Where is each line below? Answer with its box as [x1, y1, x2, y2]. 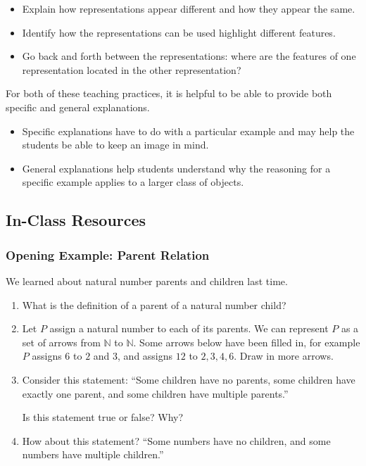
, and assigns [118, 348, 173, 363]
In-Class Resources [6, 209, 146, 231]
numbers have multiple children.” [22, 447, 164, 462]
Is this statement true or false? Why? [22, 410, 184, 424]
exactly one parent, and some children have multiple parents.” [22, 386, 289, 401]
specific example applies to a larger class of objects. [22, 175, 244, 189]
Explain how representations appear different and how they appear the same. [22, 1, 355, 15]
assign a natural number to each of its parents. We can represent [49, 321, 329, 336]
